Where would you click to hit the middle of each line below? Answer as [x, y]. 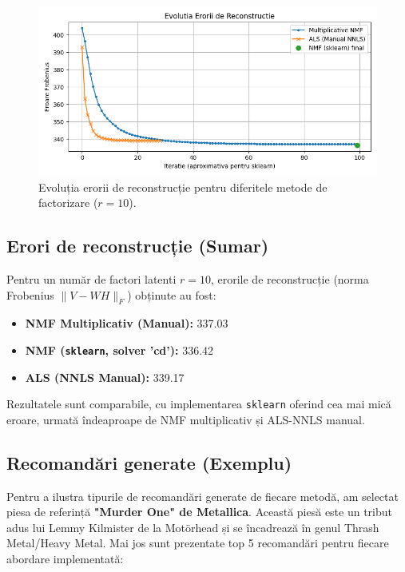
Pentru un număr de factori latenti [91, 278]
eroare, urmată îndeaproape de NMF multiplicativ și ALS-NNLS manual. [186, 419]
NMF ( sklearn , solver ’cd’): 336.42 [119, 350]
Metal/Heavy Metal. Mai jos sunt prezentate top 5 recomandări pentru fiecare [198, 543]
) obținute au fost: [172, 294]
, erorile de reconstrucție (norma [290, 278]
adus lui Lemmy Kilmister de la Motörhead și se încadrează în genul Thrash [193, 527]
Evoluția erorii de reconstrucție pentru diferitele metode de [183, 187]
